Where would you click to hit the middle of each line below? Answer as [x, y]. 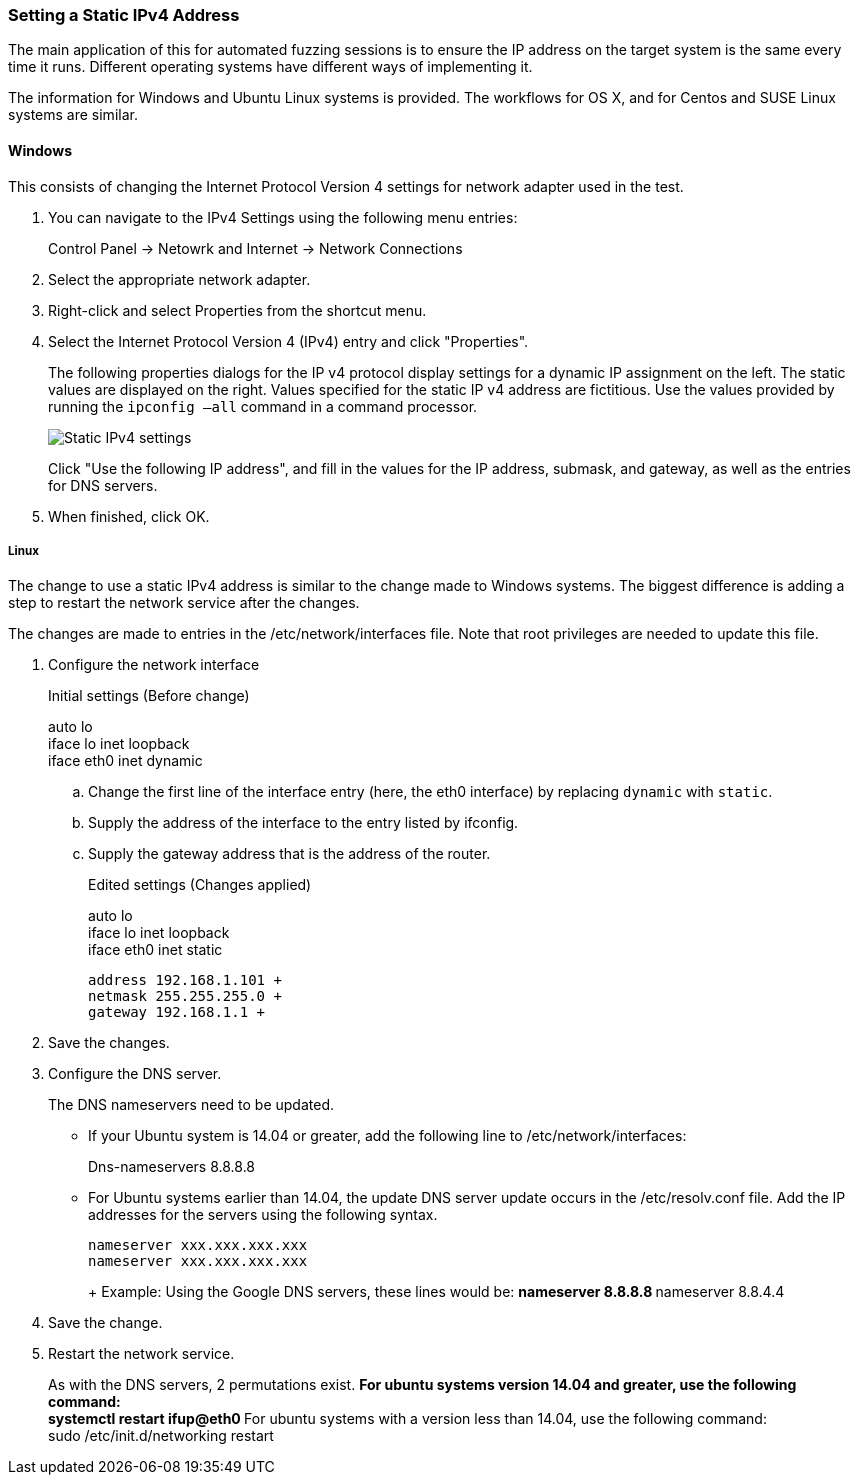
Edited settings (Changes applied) [200, 885]
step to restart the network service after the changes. [184, 603]
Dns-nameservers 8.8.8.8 [172, 1167]
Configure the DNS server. [135, 1074]
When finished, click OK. [129, 516]
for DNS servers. [103, 485]
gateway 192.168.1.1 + [177, 1012]
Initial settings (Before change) [149, 696]
